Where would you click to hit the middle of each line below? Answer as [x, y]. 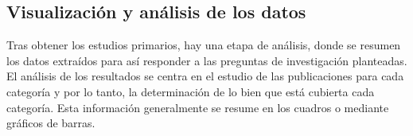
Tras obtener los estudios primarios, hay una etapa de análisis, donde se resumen [204, 45]
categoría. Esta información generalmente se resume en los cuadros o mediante [198, 107]
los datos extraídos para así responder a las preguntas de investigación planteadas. [207, 60]
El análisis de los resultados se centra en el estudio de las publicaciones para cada [205, 76]
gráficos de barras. [51, 123]
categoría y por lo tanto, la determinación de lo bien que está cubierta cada [191, 91]
